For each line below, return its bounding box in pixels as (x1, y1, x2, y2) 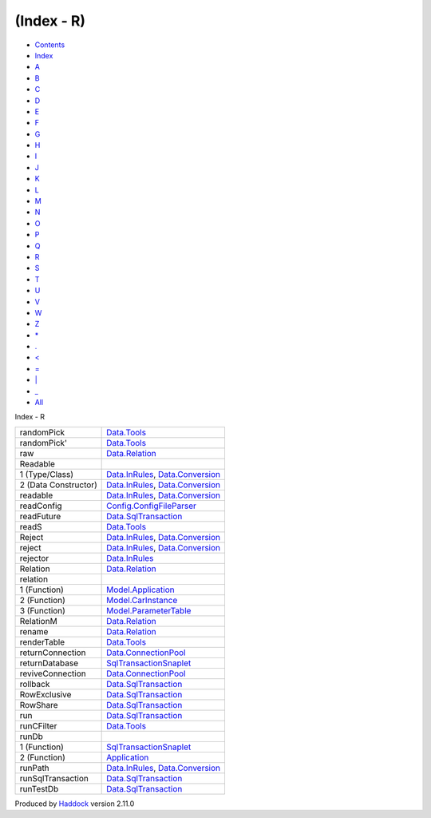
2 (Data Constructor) (19, 479, 97, 490)
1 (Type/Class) (19, 468, 74, 479)
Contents (34, 40, 65, 50)
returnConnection (19, 647, 87, 658)
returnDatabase (19, 657, 79, 669)
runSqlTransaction (19, 772, 89, 784)
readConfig (19, 500, 63, 511)
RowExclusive (19, 689, 72, 700)
